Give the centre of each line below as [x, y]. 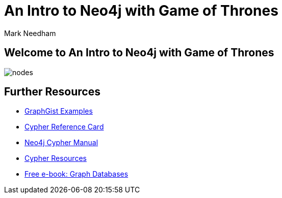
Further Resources [52, 92]
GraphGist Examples [59, 111]
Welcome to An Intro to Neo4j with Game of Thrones [139, 53]
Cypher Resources [56, 158]
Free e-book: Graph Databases [76, 174]
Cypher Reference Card [64, 127]
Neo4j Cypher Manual [61, 143]
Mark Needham [30, 33]
